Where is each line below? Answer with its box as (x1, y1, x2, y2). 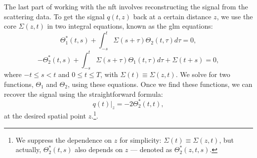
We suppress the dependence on (15, 134, 112, 145)
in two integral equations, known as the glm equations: (47, 21, 213, 31)
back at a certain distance (133, 11, 212, 21)
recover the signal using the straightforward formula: (4, 88, 163, 99)
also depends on (75, 144, 123, 155)
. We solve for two (175, 69, 230, 79)
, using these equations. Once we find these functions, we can (67, 79, 253, 89)
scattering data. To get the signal (4, 11, 105, 21)
